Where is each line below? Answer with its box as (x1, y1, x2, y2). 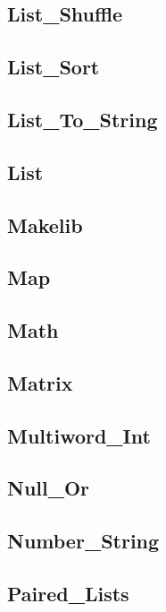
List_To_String (7, 105, 158, 133)
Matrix (7, 368, 73, 396)
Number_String (7, 527, 160, 555)
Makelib (7, 211, 83, 238)
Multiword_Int (7, 421, 151, 449)
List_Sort (7, 53, 100, 81)
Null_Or (7, 474, 90, 502)
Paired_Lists (7, 579, 129, 607)
